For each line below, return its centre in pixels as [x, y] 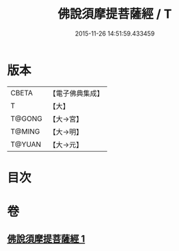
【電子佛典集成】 [76, 93]
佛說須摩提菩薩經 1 [46, 239]
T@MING [25, 131]
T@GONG [26, 119]
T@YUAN [26, 144]
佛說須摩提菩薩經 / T [115, 14]
